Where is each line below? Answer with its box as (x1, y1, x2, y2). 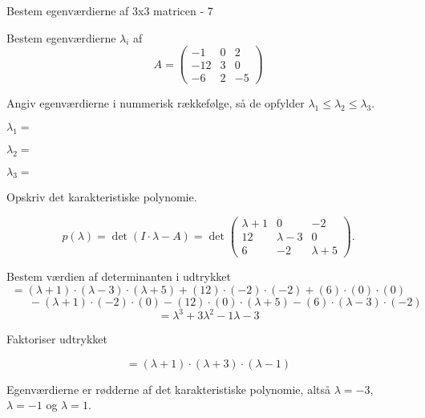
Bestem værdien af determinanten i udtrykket (6, 268, 231, 285)
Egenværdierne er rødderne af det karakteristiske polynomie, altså (6, 380, 330, 397)
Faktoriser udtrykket (6, 331, 108, 347)
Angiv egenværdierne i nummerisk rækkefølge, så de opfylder (6, 95, 305, 112)
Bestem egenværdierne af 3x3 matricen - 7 (6, 2, 213, 18)
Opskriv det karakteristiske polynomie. (6, 189, 197, 205)
